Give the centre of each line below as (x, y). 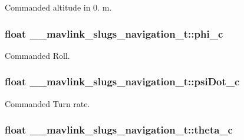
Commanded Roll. (37, 55)
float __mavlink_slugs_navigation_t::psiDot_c (122, 81)
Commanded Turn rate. (47, 103)
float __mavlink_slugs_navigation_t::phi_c (114, 33)
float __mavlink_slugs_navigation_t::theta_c (119, 130)
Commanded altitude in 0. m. (58, 7)
